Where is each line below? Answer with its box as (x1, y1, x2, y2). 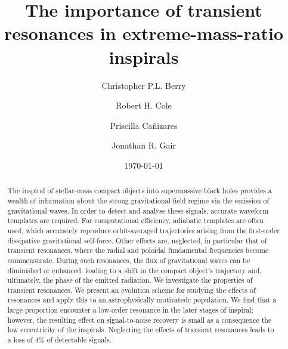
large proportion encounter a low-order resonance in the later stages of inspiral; (7, 305, 253, 315)
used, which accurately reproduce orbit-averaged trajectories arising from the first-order (7, 225, 280, 235)
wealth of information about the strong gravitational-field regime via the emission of (7, 195, 270, 205)
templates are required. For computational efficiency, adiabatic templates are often (7, 215, 264, 226)
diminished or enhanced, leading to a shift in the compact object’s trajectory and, (7, 265, 262, 275)
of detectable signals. (47, 335, 112, 345)
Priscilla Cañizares (110, 119, 178, 131)
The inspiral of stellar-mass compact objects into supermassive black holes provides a (7, 186, 272, 196)
